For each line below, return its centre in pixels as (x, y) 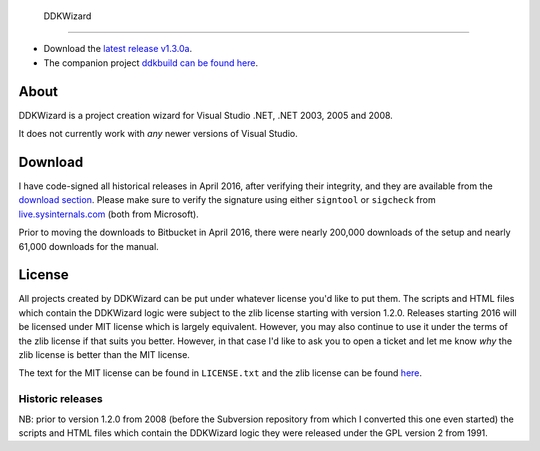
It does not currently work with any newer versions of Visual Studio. (158, 134)
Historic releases (61, 399)
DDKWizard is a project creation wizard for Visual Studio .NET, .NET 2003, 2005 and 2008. (206, 115)
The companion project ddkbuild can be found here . (151, 62)
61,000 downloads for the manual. (88, 246)
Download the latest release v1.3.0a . (118, 49)
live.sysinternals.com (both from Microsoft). (108, 214)
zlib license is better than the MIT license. (104, 355)
